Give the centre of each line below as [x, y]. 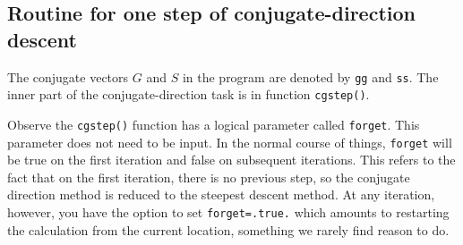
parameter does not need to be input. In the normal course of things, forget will [230, 142]
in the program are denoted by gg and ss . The [310, 76]
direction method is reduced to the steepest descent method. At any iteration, [221, 194]
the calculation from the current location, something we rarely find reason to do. [228, 229]
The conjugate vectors [68, 76]
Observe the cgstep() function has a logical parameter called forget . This [214, 124]
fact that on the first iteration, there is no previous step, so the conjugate [209, 177]
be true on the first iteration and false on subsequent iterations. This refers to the [231, 160]
